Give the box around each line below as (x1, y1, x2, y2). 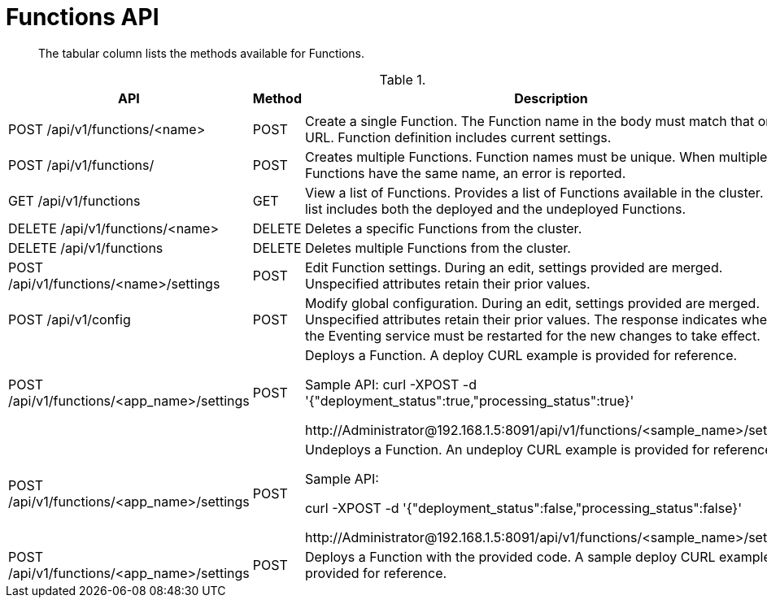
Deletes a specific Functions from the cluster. (304, 219, 582, 237)
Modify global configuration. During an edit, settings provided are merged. (304, 294, 760, 311)
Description (514, 89, 588, 106)
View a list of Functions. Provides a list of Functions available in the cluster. (304, 184, 764, 201)
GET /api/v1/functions (8, 192, 141, 209)
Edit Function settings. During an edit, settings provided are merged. (304, 259, 723, 276)
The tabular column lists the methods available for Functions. (38, 46, 365, 60)
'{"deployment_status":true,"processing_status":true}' (304, 392, 634, 409)
